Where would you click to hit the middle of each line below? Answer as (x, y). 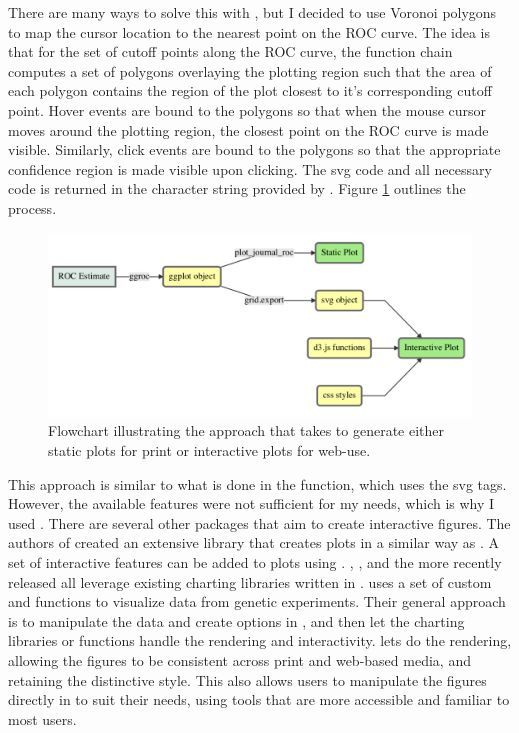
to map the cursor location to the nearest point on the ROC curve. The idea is (249, 31)
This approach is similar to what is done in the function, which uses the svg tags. (257, 483)
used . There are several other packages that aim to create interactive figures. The (259, 522)
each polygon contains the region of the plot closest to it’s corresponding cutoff (250, 90)
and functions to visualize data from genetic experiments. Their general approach (257, 601)
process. (32, 207)
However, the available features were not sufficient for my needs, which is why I (251, 503)
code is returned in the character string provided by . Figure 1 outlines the (237, 188)
